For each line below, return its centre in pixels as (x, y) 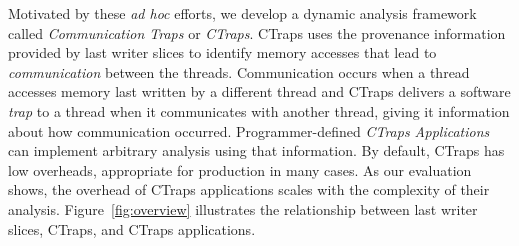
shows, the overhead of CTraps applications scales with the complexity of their (249, 189)
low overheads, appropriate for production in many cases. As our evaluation (240, 169)
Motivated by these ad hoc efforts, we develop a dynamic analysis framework (242, 13)
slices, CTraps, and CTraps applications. (132, 228)
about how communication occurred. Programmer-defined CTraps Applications (249, 130)
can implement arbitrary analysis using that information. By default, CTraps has (256, 150)
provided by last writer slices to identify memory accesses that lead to (222, 52)
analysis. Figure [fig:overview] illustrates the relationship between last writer (243, 208)
